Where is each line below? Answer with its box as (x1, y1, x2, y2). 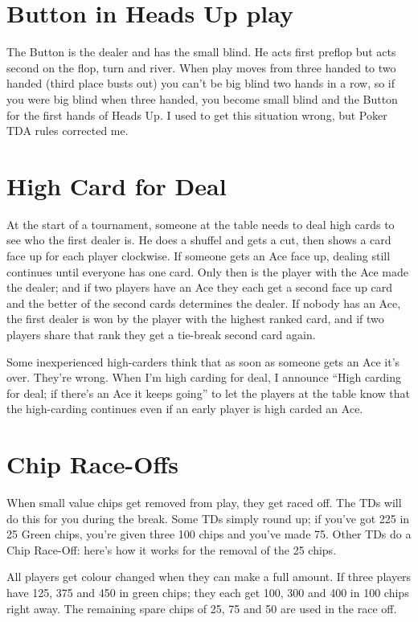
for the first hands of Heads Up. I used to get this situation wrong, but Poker (6, 106, 387, 123)
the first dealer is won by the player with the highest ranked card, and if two (6, 310, 384, 327)
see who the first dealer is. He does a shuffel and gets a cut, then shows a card (6, 231, 391, 248)
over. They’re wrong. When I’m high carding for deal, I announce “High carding (6, 369, 402, 386)
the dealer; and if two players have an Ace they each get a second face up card (6, 279, 393, 296)
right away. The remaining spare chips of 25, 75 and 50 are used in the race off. (6, 599, 397, 616)
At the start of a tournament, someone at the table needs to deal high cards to (6, 215, 395, 232)
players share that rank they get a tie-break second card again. (6, 325, 316, 342)
